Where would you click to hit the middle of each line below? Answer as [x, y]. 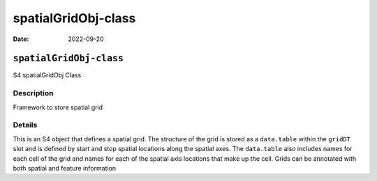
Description [33, 93]
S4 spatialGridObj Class [47, 75]
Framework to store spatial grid [58, 107]
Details [25, 125]
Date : [21, 39]
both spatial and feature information [65, 168]
